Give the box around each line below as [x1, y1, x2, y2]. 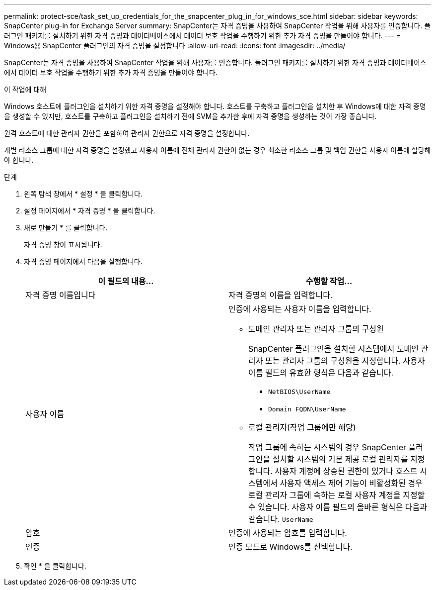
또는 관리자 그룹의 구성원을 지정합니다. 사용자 [265, 356, 425, 366]
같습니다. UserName [248, 514, 313, 524]
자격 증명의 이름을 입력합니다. [228, 290, 333, 300]
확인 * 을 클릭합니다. [24, 562, 86, 570]
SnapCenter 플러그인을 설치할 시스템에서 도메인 [248, 344, 419, 354]
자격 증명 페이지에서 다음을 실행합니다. [24, 257, 143, 266]
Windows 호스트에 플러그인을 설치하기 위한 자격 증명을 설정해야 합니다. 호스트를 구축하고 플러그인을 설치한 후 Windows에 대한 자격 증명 [4, 102, 426, 110]
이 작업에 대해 [4, 85, 47, 94]
